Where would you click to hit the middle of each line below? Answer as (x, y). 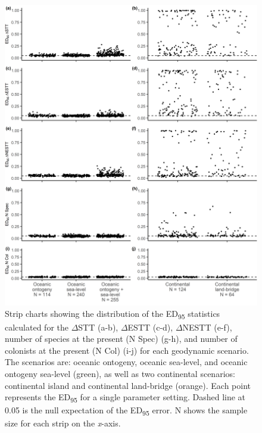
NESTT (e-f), (207, 327)
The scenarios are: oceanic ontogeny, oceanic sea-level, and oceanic (126, 362)
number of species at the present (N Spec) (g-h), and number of (121, 339)
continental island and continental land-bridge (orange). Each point (128, 385)
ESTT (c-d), (150, 327)
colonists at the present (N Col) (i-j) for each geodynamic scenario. (127, 350)
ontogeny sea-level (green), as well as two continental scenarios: (120, 373)
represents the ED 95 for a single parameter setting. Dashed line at (125, 398)
